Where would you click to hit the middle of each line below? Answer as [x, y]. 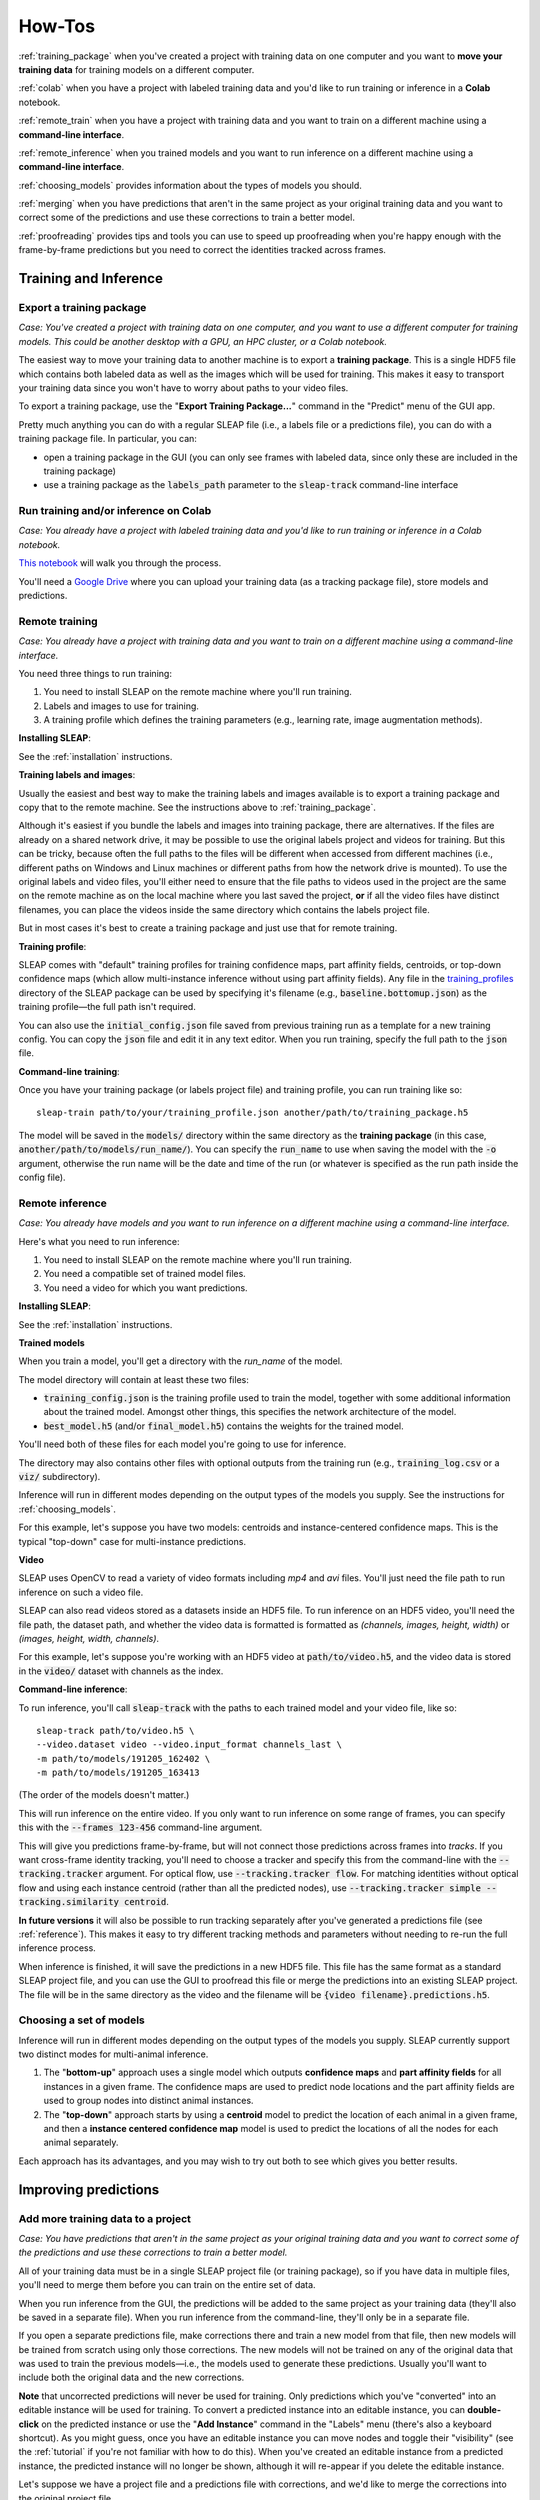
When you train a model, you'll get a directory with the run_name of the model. [180, 1361]
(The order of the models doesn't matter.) [104, 1795]
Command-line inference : [73, 1689]
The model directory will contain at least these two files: [133, 1379]
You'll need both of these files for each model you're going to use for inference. [182, 1444]
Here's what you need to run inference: [99, 1241]
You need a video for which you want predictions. [146, 1287]
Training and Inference [91, 278]
